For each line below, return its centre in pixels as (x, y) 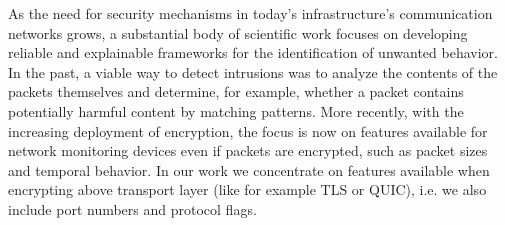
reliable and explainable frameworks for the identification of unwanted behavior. (253, 52)
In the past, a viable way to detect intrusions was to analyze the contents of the (253, 71)
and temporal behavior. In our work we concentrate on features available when (249, 169)
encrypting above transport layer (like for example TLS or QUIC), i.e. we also (247, 189)
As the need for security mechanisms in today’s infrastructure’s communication (250, 13)
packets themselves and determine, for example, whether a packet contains (236, 91)
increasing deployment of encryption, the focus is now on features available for (248, 130)
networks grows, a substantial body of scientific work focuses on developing (238, 32)
